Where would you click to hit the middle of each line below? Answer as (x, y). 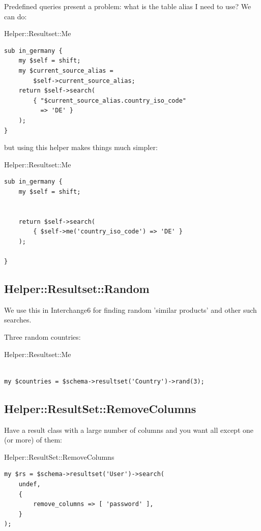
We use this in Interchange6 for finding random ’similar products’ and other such (130, 309)
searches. (18, 320)
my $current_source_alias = (66, 70)
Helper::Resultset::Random (77, 289)
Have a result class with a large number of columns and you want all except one (129, 430)
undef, (30, 484)
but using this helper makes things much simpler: (81, 147)
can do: (16, 16)
